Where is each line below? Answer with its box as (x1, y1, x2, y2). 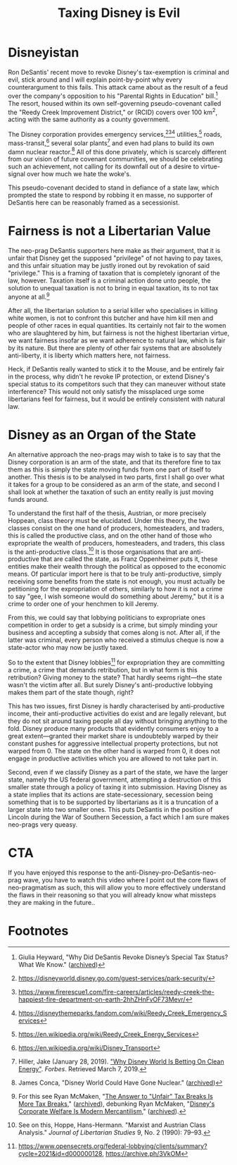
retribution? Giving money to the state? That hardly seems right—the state (8, 673, 222, 682)
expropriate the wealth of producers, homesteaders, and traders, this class (8, 538, 225, 547)
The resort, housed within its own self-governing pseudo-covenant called (8, 99, 222, 107)
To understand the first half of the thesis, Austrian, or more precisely (8, 509, 207, 517)
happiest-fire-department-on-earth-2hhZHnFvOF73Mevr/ (18, 995, 186, 1004)
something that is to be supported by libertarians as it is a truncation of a (8, 798, 219, 806)
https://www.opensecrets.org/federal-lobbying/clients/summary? (18, 1142, 207, 1150)
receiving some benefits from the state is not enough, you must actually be (8, 577, 226, 586)
